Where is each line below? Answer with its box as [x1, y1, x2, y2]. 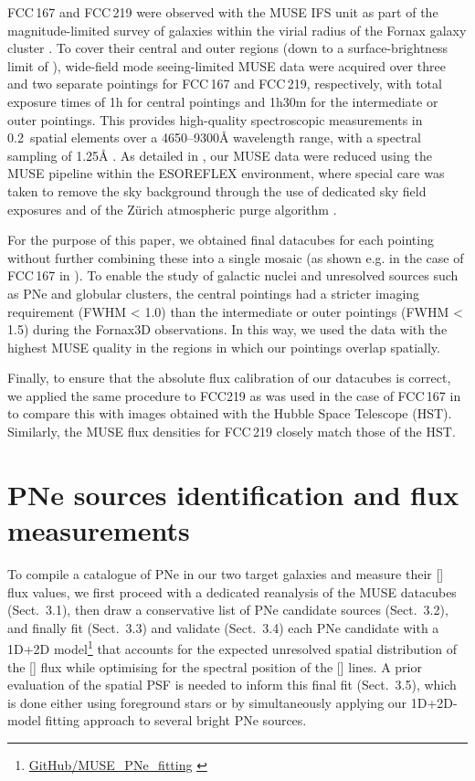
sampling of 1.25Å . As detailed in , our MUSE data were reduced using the [7, 145, 432, 164]
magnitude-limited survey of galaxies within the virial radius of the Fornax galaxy [7, 20, 467, 39]
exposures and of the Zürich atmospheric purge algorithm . [7, 199, 337, 218]
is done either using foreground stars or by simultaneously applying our [7, 692, 407, 712]
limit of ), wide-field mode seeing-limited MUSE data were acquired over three [7, 56, 446, 75]
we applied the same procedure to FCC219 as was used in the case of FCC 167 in [7, 385, 461, 405]
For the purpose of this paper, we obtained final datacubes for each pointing [7, 230, 434, 249]
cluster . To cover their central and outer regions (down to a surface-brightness [7, 38, 449, 58]
